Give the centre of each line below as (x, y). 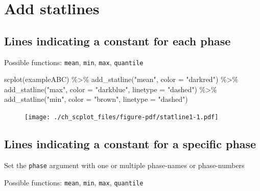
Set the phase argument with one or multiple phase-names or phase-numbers (124, 165)
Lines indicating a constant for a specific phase (130, 144)
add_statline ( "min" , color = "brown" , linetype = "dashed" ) (96, 99)
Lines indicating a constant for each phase (117, 40)
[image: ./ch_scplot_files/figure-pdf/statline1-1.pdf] (122, 117)
